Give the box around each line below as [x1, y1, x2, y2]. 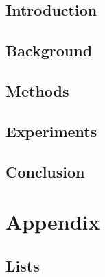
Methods [5, 80, 69, 101]
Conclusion [5, 160, 85, 182]
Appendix [5, 208, 100, 236]
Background [5, 40, 93, 61]
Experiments [5, 120, 97, 141]
